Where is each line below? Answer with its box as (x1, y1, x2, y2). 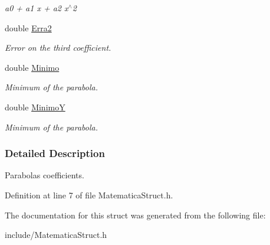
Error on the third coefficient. (5, 41, 111, 54)
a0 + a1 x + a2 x (5, 2, 68, 14)
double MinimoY (5, 100, 65, 113)
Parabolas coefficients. (5, 169, 84, 181)
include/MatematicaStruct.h (5, 228, 107, 241)
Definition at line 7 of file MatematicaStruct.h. (5, 188, 173, 201)
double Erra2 (5, 21, 52, 34)
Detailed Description (5, 146, 105, 161)
